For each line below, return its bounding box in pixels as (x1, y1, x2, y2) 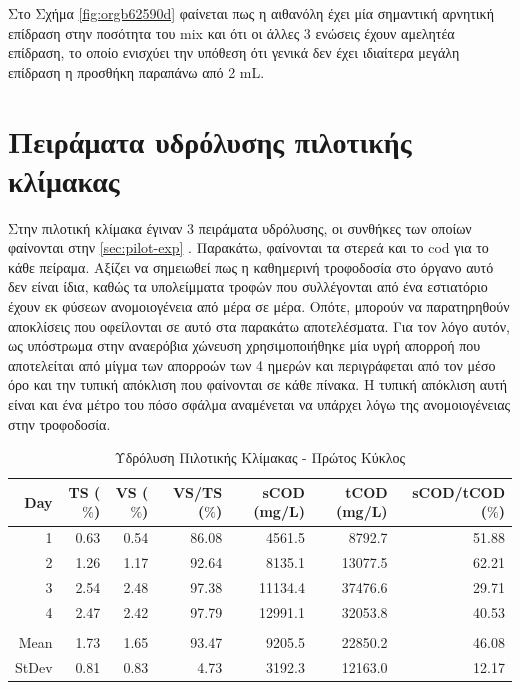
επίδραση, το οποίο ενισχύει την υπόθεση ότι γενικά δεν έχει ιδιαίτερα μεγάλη (8, 42, 460, 63)
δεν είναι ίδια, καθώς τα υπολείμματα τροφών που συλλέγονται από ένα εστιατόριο (8, 276, 488, 297)
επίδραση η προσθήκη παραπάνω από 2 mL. (8, 61, 265, 82)
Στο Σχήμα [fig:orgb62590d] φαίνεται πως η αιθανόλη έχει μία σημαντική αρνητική (8, 3, 494, 23)
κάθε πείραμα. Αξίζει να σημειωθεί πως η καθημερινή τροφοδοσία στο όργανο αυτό (8, 256, 494, 277)
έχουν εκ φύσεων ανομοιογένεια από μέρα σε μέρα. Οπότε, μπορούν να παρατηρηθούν (8, 296, 510, 317)
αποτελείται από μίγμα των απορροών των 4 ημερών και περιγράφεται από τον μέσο (8, 354, 496, 375)
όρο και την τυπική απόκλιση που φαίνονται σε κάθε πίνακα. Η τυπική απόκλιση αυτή (8, 374, 508, 395)
